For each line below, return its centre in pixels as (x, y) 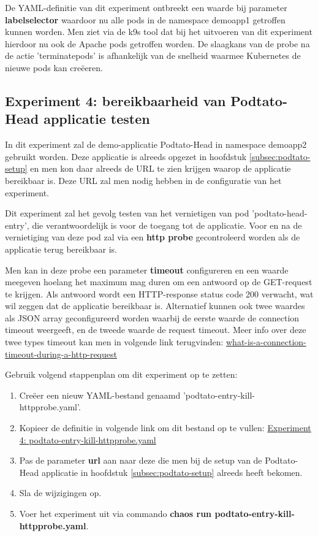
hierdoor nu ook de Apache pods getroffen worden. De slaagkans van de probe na (157, 43)
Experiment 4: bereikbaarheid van (115, 100)
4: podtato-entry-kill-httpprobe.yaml (88, 439)
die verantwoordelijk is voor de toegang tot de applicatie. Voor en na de (167, 225)
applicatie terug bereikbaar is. (61, 249)
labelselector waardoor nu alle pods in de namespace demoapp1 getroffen (145, 19)
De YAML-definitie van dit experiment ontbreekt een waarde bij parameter (146, 7)
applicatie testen (97, 119)
